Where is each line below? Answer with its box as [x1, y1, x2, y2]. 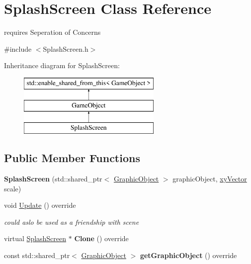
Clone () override [74, 233, 129, 244]
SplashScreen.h [43, 43, 88, 54]
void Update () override [4, 200, 76, 210]
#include [4, 43, 32, 54]
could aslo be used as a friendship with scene [4, 216, 139, 227]
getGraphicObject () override [140, 250, 237, 261]
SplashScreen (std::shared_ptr [4, 174, 102, 184]
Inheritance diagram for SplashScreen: [4, 60, 120, 71]
